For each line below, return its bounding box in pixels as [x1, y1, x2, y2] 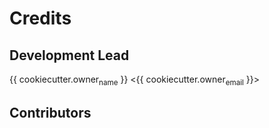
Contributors [9, 105, 92, 122]
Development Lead [9, 47, 130, 64]
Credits [9, 7, 72, 30]
